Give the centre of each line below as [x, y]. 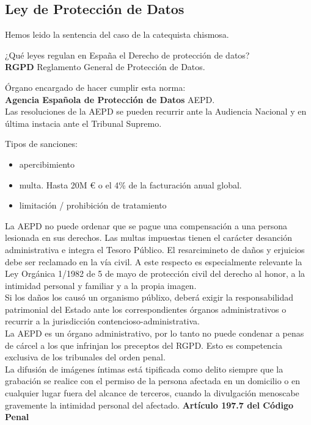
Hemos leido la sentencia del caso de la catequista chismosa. [117, 34]
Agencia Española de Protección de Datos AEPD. [110, 99]
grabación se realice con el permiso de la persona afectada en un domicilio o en [152, 381]
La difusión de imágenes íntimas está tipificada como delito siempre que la [144, 369]
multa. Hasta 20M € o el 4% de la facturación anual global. [130, 184]
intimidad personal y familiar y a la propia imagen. [101, 285]
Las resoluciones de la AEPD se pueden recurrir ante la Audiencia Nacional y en [156, 111]
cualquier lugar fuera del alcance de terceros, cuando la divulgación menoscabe [152, 393]
